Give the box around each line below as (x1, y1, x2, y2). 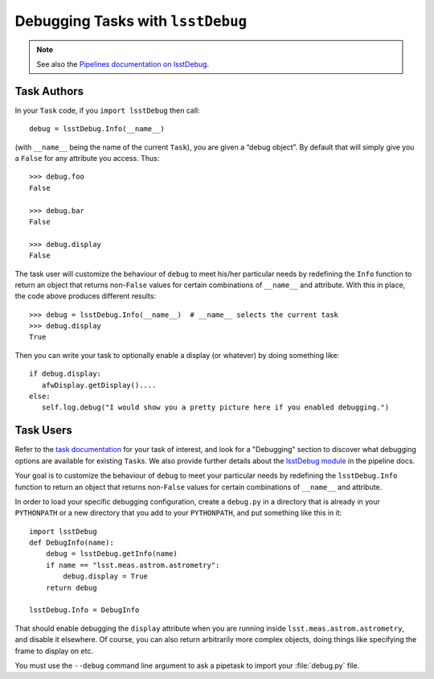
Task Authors (14, 84, 84, 98)
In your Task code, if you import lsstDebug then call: (14, 105, 200, 115)
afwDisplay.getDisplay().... (41, 381, 157, 389)
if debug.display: (29, 369, 102, 378)
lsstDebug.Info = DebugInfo (29, 606, 140, 615)
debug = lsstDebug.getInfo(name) (45, 549, 178, 558)
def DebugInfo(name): (29, 538, 114, 547)
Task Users (14, 423, 72, 438)
